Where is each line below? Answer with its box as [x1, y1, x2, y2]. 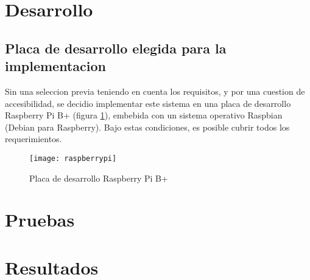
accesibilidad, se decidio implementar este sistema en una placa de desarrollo [5, 97, 291, 109]
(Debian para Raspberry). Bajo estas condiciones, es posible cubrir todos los [5, 120, 290, 133]
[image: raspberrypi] [29, 154, 117, 163]
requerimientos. [5, 132, 62, 145]
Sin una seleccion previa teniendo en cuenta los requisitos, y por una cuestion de [5, 84, 305, 97]
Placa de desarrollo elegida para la [5, 38, 227, 57]
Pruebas [5, 207, 75, 232]
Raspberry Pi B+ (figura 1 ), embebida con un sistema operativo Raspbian [5, 109, 283, 121]
